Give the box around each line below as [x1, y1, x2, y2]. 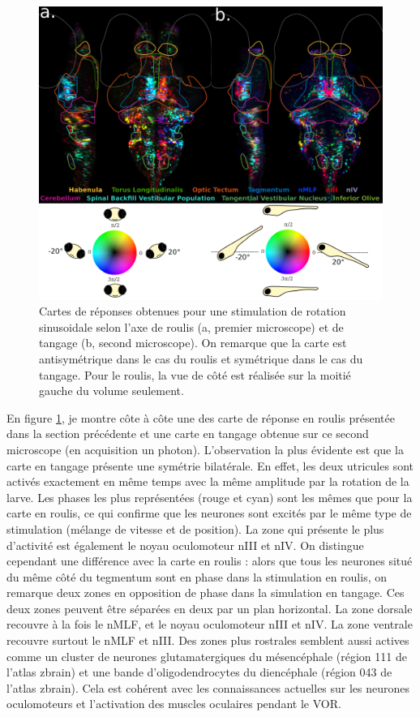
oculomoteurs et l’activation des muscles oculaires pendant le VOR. [6, 695, 341, 712]
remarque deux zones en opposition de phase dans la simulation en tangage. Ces [6, 584, 405, 601]
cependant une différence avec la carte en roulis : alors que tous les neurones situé [6, 552, 413, 569]
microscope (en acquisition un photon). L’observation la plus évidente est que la [6, 440, 404, 457]
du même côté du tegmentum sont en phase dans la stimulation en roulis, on [6, 568, 387, 585]
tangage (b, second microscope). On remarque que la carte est [39, 334, 347, 351]
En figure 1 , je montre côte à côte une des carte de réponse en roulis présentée [6, 409, 396, 426]
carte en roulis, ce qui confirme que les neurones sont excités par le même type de [6, 504, 412, 522]
